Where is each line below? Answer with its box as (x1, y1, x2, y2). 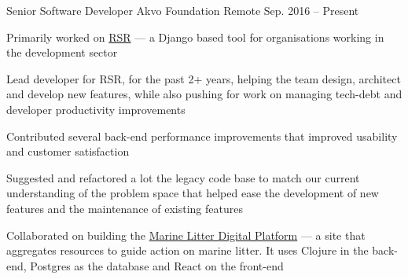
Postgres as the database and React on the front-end (30, 257, 284, 273)
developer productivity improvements (6, 101, 186, 117)
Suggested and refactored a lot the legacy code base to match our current (6, 169, 360, 185)
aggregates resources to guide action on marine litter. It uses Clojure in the (6, 242, 369, 259)
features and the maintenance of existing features (6, 200, 243, 216)
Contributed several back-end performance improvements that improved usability (6, 127, 398, 144)
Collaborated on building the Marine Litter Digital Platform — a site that (6, 226, 366, 243)
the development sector (6, 44, 118, 61)
